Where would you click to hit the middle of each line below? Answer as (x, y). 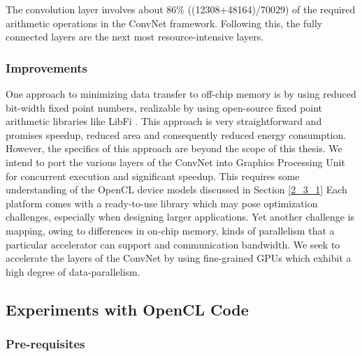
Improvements (46, 67)
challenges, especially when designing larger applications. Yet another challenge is (180, 217)
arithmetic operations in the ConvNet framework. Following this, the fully (164, 23)
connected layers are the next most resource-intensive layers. (135, 37)
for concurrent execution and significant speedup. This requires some (153, 176)
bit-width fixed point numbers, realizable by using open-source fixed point (164, 107)
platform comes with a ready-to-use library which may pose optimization (162, 203)
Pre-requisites (45, 344)
